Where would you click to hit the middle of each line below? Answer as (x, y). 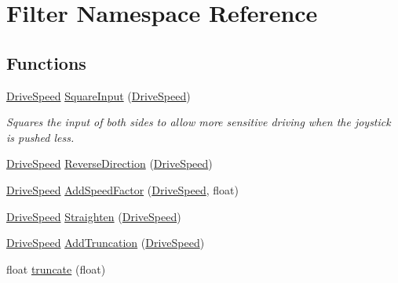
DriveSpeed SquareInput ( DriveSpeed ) (99, 95)
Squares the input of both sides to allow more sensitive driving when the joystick (199, 122)
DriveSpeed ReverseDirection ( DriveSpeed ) (110, 163)
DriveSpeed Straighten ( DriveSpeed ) (94, 216)
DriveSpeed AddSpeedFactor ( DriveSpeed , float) (122, 189)
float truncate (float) (56, 268)
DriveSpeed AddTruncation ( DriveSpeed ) (106, 243)
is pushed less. (40, 137)
